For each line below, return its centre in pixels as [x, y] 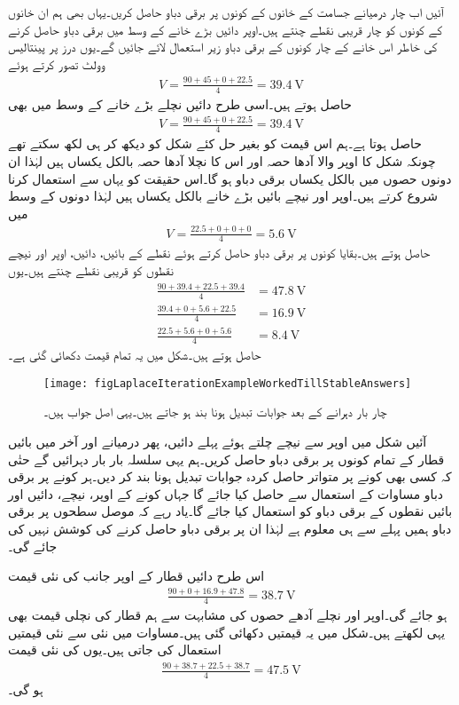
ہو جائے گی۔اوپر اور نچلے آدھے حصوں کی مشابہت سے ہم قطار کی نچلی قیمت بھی [228, 614]
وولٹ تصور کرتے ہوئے [57, 63]
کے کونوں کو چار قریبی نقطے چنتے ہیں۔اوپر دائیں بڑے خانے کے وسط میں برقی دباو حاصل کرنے [226, 29]
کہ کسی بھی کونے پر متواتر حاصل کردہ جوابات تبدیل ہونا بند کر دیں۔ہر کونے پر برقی [230, 476]
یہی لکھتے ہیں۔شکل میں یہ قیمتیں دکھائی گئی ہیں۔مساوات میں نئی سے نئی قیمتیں [227, 632]
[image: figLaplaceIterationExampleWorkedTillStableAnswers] [228, 383]
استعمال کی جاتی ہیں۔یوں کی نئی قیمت [115, 650]
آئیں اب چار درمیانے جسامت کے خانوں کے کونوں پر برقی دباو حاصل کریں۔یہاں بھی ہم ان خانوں [226, 12]
